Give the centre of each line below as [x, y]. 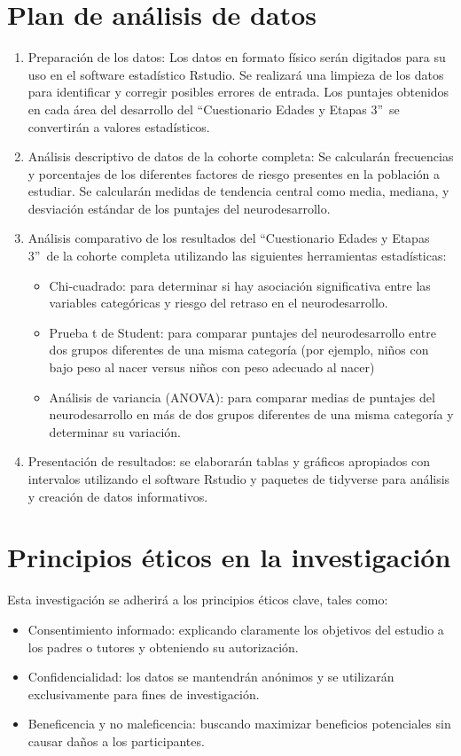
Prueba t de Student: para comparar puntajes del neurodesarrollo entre [242, 332]
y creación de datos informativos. [118, 496]
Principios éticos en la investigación [229, 557]
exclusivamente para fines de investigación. [144, 694]
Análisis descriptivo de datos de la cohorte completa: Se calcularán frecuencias [241, 156]
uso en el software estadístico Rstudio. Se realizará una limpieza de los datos [236, 74]
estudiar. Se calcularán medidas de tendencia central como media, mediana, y [238, 191]
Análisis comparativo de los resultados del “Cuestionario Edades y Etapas [229, 238]
